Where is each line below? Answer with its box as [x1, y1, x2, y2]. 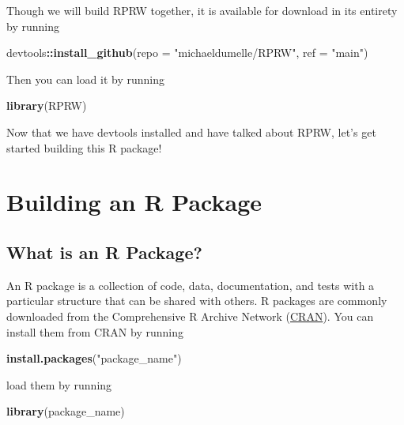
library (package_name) [6, 403, 125, 419]
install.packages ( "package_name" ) [6, 350, 182, 367]
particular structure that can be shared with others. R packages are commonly [6, 292, 387, 309]
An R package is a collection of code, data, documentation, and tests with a [6, 276, 375, 293]
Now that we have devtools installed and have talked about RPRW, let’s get [6, 123, 376, 140]
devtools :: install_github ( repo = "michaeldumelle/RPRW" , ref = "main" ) [6, 44, 368, 61]
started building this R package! [6, 139, 162, 156]
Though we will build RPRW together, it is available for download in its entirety [6, 2, 398, 18]
